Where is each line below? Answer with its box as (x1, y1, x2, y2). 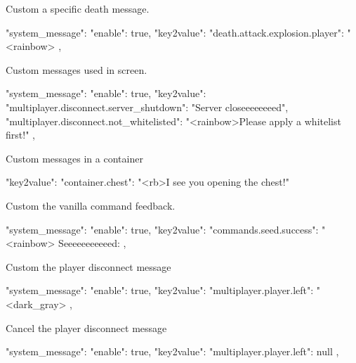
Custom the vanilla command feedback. (6, 198, 176, 212)
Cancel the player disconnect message (6, 320, 167, 335)
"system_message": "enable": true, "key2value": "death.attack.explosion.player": (6, 25, 344, 39)
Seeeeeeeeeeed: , (58, 236, 126, 250)
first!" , (6, 127, 35, 142)
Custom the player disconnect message (6, 259, 171, 274)
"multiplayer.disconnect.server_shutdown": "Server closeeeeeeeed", (6, 99, 289, 114)
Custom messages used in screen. (6, 62, 147, 77)
